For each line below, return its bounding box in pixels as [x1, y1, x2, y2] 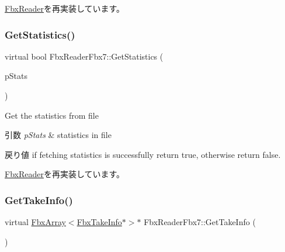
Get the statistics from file [5, 109, 99, 121]
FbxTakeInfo [77, 216, 122, 228]
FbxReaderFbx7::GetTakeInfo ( [144, 216, 256, 228]
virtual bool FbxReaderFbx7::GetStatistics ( [5, 50, 164, 62]
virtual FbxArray [5, 216, 66, 228]
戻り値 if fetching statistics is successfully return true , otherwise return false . [5, 148, 281, 160]
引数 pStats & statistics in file [5, 129, 112, 141]
